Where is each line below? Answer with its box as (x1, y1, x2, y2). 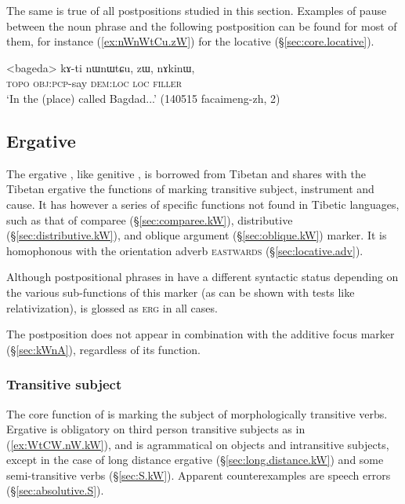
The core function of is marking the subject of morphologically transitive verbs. (6, 405, 388, 422)
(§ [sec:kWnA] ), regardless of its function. (6, 341, 201, 357)
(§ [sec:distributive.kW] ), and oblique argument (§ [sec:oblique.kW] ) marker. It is (6, 227, 387, 243)
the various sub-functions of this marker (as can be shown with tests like (6, 283, 355, 300)
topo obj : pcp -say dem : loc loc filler (6, 75, 183, 91)
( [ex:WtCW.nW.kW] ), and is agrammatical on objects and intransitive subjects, (6, 436, 389, 452)
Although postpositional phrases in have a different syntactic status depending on (6, 268, 399, 285)
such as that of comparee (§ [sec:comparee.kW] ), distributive (6, 211, 293, 228)
